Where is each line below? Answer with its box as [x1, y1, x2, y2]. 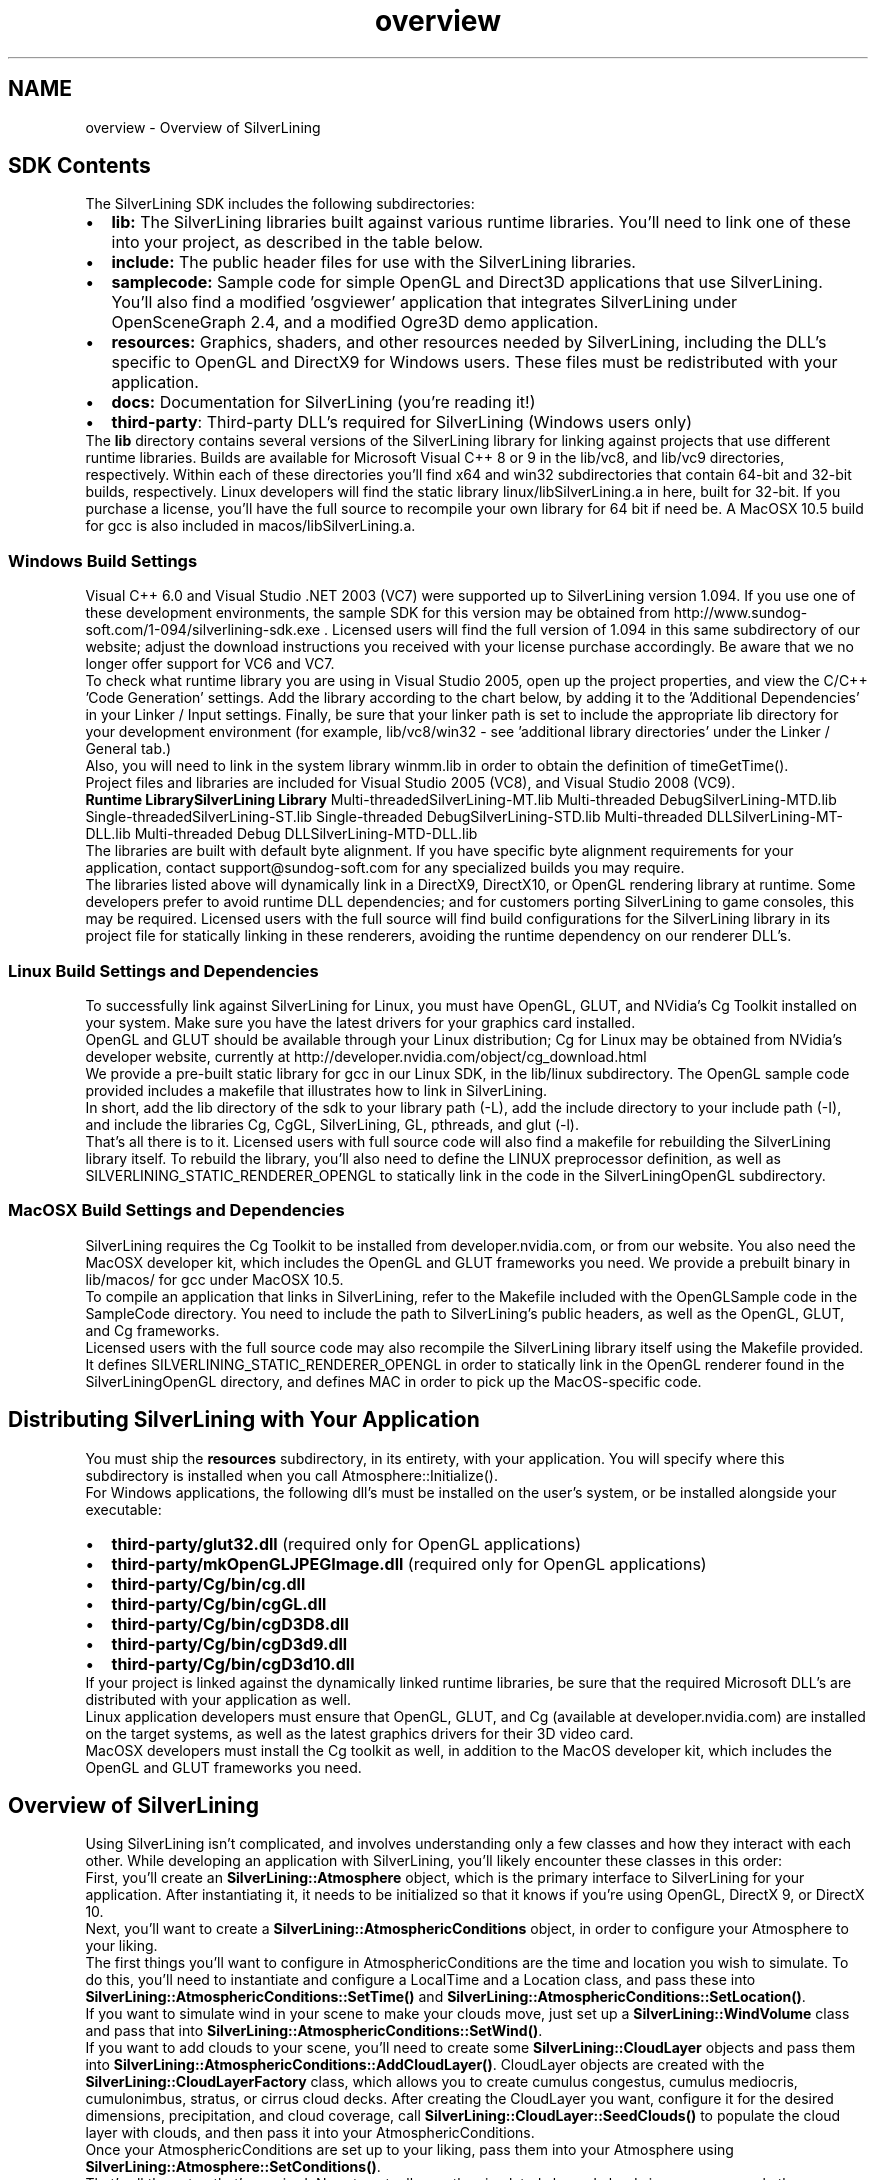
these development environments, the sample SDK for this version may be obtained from [85, 604, 670, 622]
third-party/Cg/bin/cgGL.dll [111, 1593, 327, 1614]
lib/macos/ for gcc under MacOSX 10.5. [85, 1270, 344, 1288]
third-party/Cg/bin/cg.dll [111, 1573, 306, 1594]
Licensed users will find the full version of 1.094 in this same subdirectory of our [332, 621, 860, 639]
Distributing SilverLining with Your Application [8, 1407, 480, 1433]
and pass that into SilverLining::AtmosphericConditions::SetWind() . [85, 2022, 543, 2040]
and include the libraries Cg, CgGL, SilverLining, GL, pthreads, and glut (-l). [85, 1115, 579, 1133]
